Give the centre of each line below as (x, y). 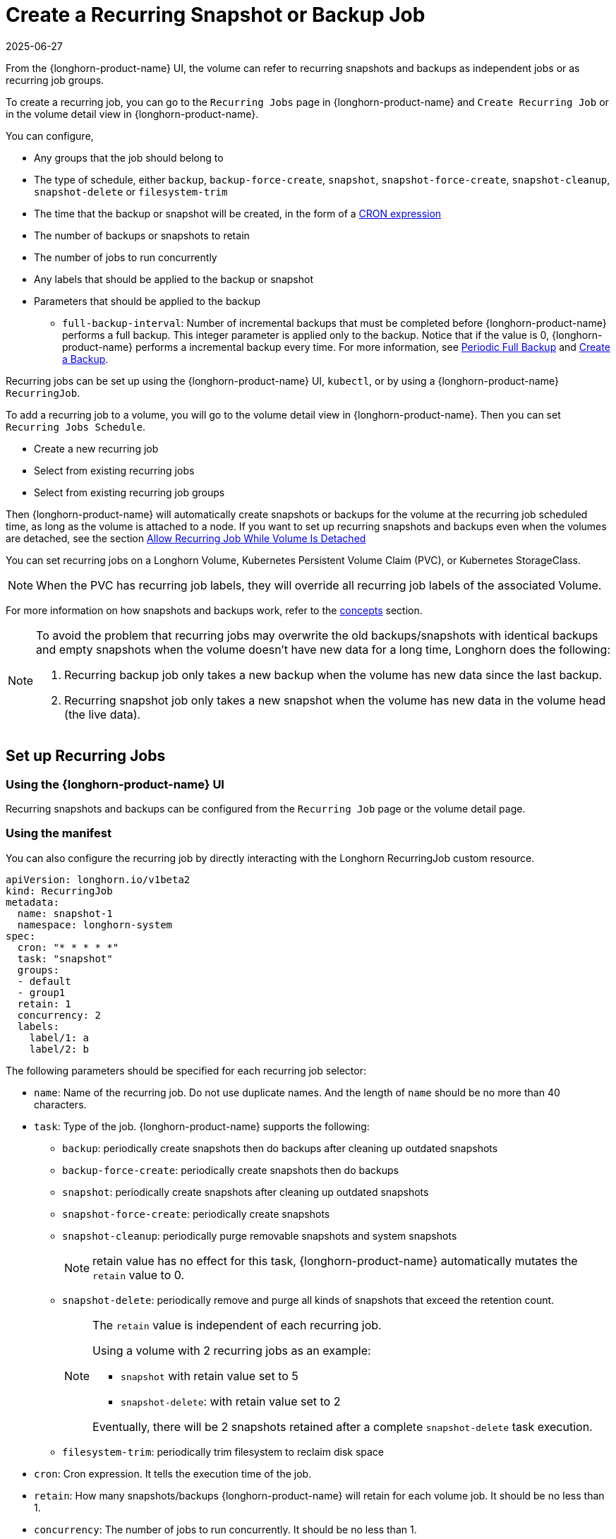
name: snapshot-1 (65, 913)
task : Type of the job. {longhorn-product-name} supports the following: (202, 1126)
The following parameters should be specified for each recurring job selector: (186, 1070)
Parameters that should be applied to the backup (147, 301)
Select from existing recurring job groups (129, 492)
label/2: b (59, 1049)
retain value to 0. (139, 1275)
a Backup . (85, 359)
